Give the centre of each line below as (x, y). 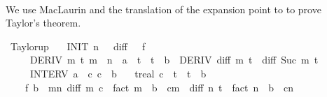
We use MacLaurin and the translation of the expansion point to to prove (163, 9)
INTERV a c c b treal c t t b (118, 73)
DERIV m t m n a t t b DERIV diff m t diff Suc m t (174, 60)
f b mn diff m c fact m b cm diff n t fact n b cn (159, 87)
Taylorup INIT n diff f (78, 46)
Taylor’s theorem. (43, 23)
